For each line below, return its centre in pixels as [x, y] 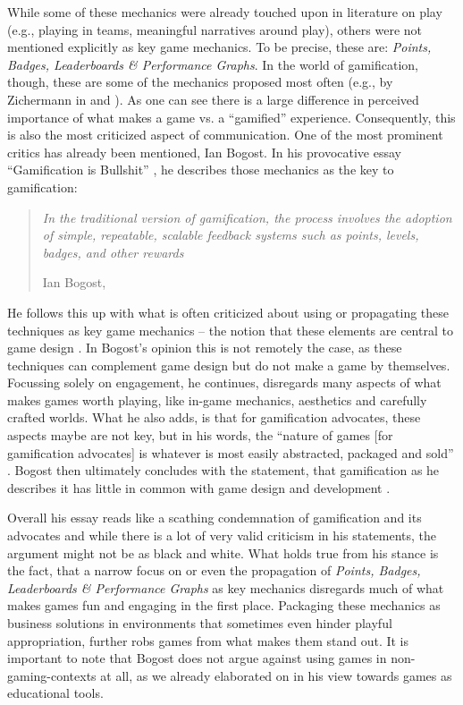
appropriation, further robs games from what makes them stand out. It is [208, 640]
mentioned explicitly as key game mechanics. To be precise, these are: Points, [219, 47]
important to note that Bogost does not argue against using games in [197, 658]
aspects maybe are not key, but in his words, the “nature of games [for [200, 435]
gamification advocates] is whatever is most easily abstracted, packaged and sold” [231, 452]
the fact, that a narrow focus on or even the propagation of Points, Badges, [214, 570]
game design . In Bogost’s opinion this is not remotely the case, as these [205, 348]
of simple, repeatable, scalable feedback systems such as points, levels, [231, 235]
